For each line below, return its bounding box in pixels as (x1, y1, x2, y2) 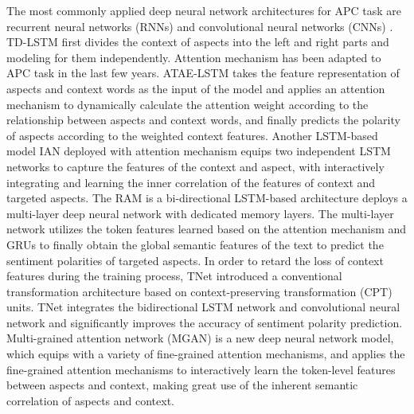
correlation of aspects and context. (6, 392, 175, 408)
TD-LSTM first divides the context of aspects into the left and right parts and (6, 33, 389, 50)
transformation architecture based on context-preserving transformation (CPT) (6, 283, 393, 299)
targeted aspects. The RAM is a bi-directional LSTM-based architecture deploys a (6, 189, 408, 206)
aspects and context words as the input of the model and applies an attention (6, 80, 385, 96)
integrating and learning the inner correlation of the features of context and (6, 174, 376, 190)
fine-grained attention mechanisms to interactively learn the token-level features (6, 361, 396, 377)
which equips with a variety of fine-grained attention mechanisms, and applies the (6, 346, 405, 362)
